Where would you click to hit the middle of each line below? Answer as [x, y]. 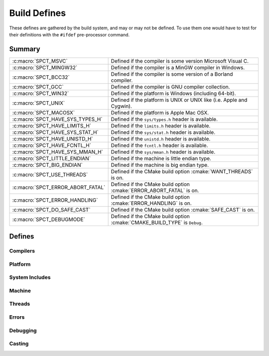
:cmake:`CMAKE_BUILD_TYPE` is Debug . [157, 223]
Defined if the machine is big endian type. [160, 165]
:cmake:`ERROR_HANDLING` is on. [151, 203]
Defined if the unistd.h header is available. [161, 138]
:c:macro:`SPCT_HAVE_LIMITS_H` [52, 125]
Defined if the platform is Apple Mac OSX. [160, 113]
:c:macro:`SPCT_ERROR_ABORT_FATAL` [59, 187]
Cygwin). [121, 106]
